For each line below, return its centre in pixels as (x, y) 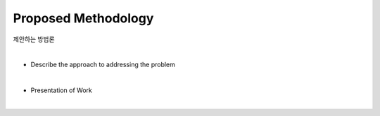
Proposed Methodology (83, 18)
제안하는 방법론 (34, 39)
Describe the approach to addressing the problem (103, 65)
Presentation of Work (62, 90)
